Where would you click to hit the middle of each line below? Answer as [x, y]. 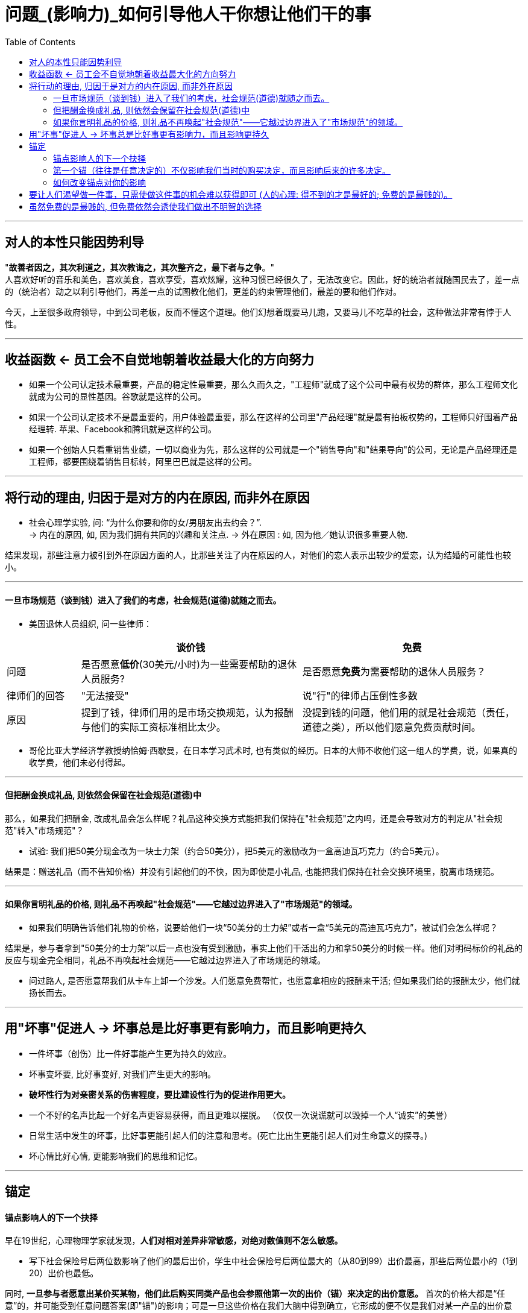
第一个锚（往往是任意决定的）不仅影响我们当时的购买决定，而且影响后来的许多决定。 [222, 170]
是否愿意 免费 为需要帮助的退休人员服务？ [394, 671]
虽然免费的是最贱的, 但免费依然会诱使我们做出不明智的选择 [145, 206]
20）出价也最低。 [64, 1273]
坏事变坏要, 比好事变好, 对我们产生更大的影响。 [122, 1074]
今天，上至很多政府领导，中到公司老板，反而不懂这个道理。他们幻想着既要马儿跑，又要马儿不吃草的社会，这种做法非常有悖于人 [258, 312]
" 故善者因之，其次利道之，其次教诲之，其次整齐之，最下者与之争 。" [140, 267]
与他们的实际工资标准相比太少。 [153, 727]
